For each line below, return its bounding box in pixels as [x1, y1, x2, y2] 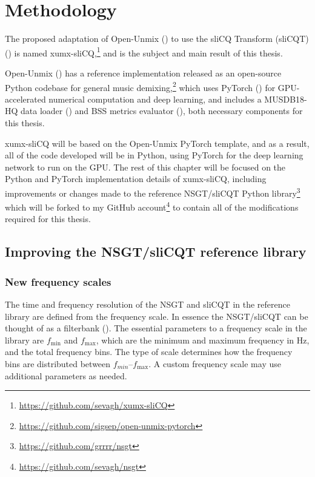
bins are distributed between [5, 357, 111, 370]
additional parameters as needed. [5, 369, 127, 382]
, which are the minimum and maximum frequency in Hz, [96, 333, 310, 346]
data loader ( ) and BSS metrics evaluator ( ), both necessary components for [21, 104, 303, 117]
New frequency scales [5, 274, 111, 289]
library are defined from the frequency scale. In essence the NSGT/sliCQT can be [5, 310, 308, 322]
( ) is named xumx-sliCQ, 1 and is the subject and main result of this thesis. [5, 44, 283, 59]
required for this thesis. [5, 212, 91, 225]
